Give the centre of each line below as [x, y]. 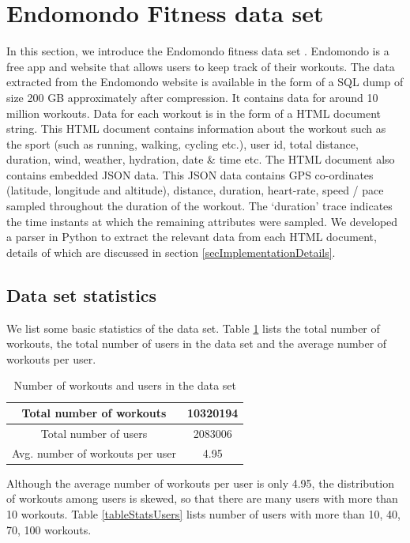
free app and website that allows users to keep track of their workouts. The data [201, 66]
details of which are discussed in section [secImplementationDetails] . [171, 252]
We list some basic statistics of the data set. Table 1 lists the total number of [193, 328]
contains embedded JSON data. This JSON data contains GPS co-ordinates [190, 174]
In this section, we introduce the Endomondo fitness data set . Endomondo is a [198, 51]
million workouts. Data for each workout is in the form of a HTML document [194, 113]
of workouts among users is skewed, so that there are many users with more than [202, 498]
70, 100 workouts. [49, 529]
